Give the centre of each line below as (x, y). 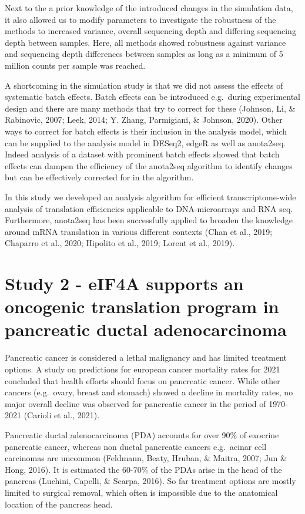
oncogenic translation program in (142, 306)
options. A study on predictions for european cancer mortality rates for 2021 (143, 369)
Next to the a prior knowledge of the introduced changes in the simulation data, (149, 8)
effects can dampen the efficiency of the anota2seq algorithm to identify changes (149, 165)
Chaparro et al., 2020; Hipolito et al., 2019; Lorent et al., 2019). (120, 243)
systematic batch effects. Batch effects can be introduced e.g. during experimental (153, 97)
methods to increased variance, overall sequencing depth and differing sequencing (150, 31)
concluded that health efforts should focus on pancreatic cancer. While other (143, 380)
